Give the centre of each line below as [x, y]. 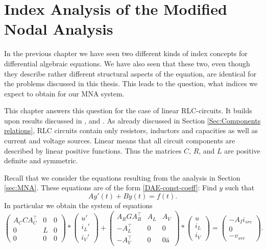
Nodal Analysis [59, 29]
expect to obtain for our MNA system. [64, 93]
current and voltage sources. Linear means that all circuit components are [120, 141]
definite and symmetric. [41, 160]
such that [240, 187]
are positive [242, 150]
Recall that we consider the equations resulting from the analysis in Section [122, 177]
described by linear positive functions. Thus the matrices [93, 150]
